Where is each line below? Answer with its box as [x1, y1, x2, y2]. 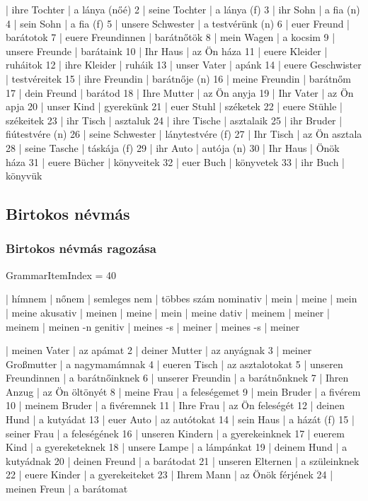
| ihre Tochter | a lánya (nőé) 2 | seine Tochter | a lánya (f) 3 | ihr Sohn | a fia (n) [6, 2, 360, 16]
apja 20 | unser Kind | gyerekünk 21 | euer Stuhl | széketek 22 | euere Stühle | [6, 99, 343, 114]
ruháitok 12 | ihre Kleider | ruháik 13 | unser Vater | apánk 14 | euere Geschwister [6, 57, 362, 72]
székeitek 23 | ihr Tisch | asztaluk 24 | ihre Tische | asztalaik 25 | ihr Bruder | [6, 112, 343, 127]
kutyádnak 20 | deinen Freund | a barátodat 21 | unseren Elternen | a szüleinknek [6, 453, 360, 468]
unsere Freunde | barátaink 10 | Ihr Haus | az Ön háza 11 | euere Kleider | [6, 43, 328, 58]
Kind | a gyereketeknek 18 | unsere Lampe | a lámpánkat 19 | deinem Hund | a [6, 440, 347, 454]
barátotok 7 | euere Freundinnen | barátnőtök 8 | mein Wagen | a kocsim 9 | [6, 30, 335, 45]
